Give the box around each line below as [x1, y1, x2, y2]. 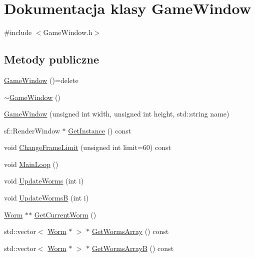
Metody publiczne [4, 51, 99, 67]
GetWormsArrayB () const [91, 242, 174, 253]
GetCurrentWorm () [34, 209, 96, 219]
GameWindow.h [43, 27, 92, 37]
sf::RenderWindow [4, 125, 60, 135]
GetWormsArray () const [91, 226, 169, 236]
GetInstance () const [68, 125, 131, 135]
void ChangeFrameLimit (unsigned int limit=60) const [4, 142, 171, 152]
